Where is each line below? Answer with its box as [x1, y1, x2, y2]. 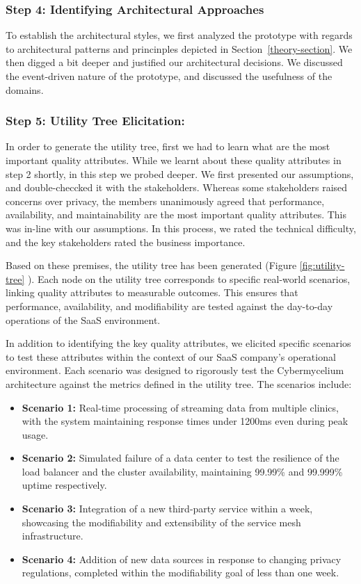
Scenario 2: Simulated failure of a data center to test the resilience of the [22, 451, 339, 465]
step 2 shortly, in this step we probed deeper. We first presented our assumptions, [6, 166, 354, 181]
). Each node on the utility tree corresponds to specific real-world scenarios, [27, 271, 351, 286]
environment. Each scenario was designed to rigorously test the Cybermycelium [6, 363, 344, 378]
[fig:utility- [299, 258, 345, 273]
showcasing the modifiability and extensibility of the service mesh [22, 514, 301, 529]
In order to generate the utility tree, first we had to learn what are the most [6, 139, 330, 154]
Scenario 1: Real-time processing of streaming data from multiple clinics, [22, 400, 339, 414]
